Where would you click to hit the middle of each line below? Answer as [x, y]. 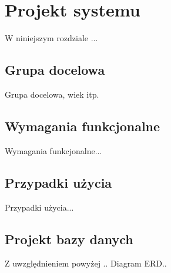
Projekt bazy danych [69, 239]
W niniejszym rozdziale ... [51, 38]
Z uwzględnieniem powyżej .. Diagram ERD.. [86, 263]
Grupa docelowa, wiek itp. [52, 94]
